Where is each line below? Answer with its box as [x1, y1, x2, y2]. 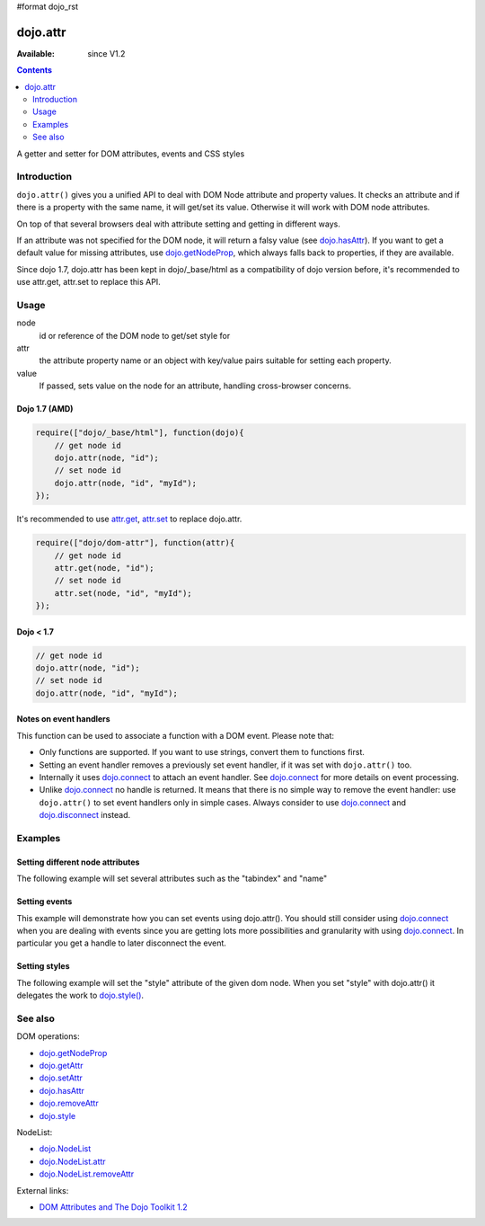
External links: [16, 1185, 69, 1195]
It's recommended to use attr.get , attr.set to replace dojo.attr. [16, 513, 242, 525]
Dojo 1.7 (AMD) [16, 404, 74, 414]
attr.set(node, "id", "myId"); [54, 588, 192, 598]
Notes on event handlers [16, 714, 111, 724]
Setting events [16, 896, 73, 907]
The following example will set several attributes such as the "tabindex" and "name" [16, 873, 328, 884]
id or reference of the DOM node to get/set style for [39, 330, 231, 341]
